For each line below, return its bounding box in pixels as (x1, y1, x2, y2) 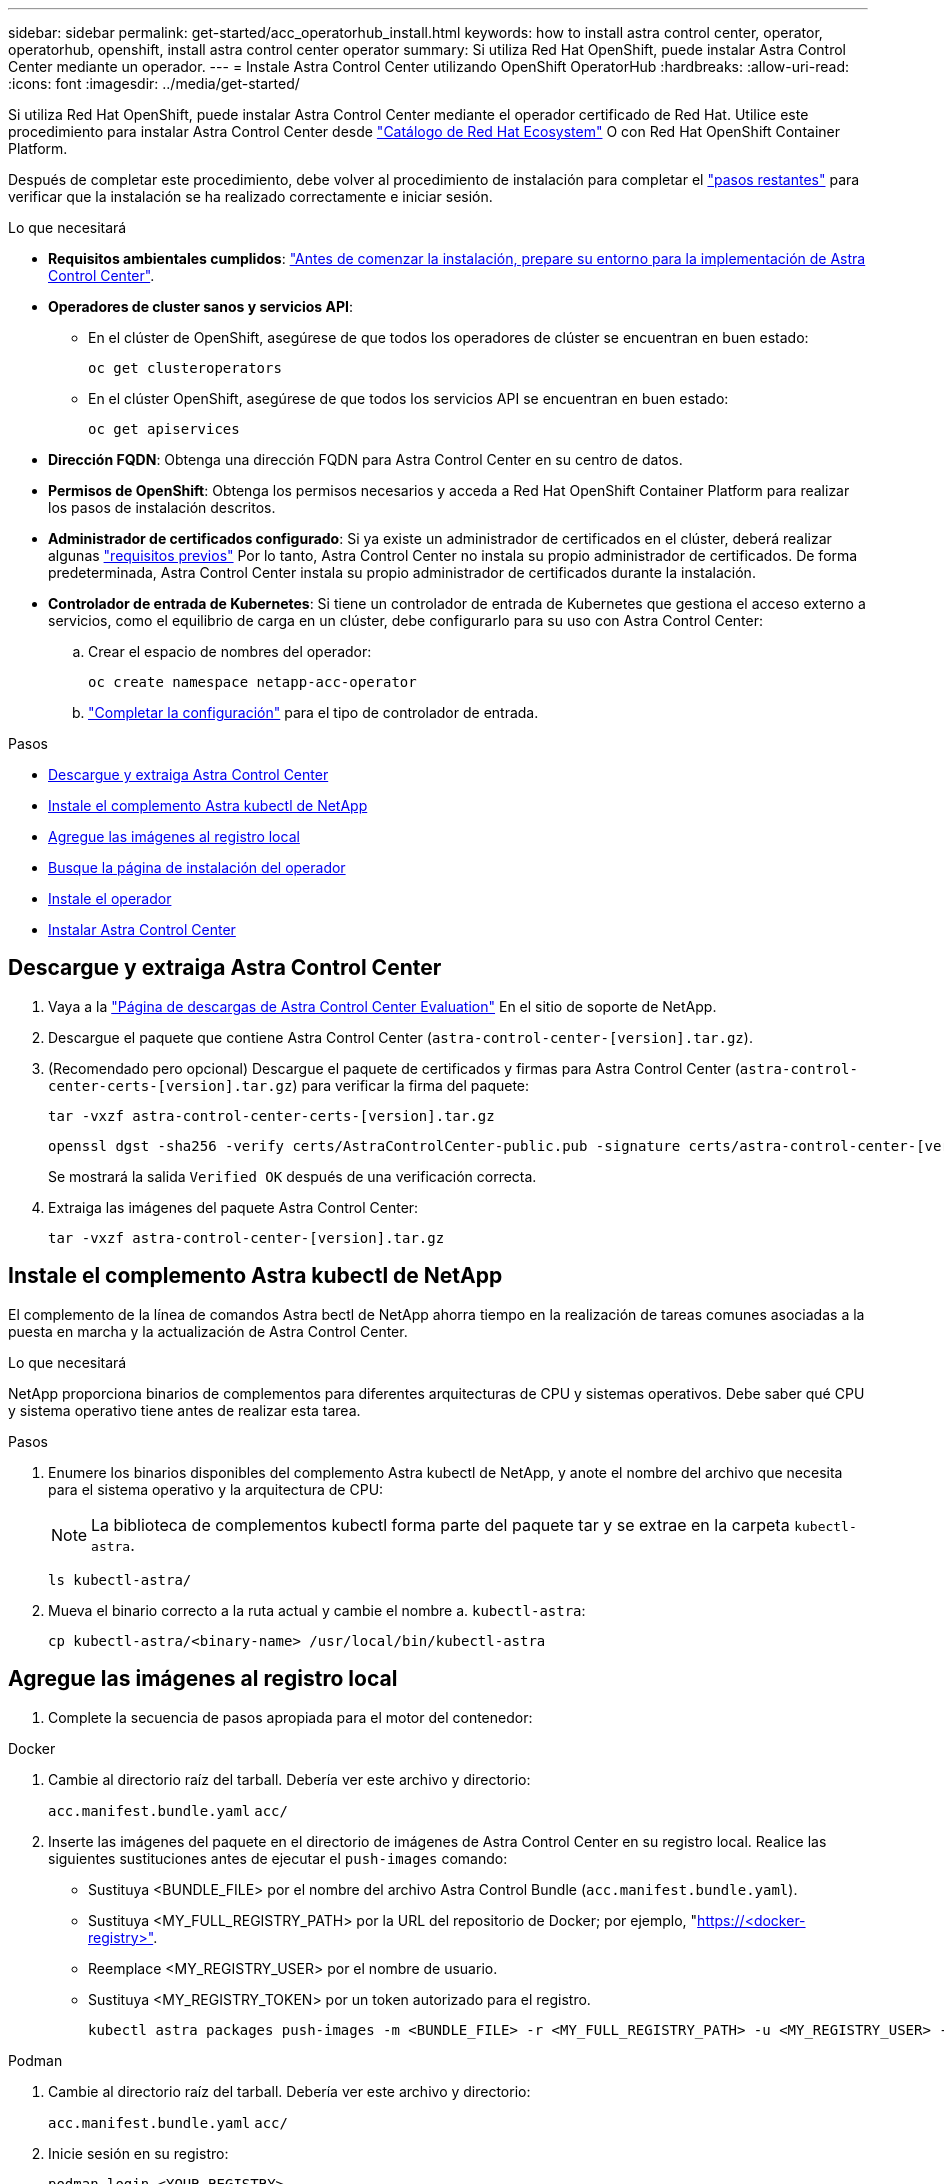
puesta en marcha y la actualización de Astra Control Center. (8, 1322, 408, 1340)
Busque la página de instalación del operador (48, 859, 346, 876)
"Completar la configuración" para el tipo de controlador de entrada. (88, 704, 539, 721)
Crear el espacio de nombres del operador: (88, 643, 372, 660)
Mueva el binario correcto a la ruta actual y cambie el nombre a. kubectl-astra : (48, 1601, 586, 1619)
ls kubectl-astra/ (48, 1571, 192, 1588)
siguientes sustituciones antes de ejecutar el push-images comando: (48, 1849, 508, 1867)
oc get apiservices (88, 421, 240, 437)
